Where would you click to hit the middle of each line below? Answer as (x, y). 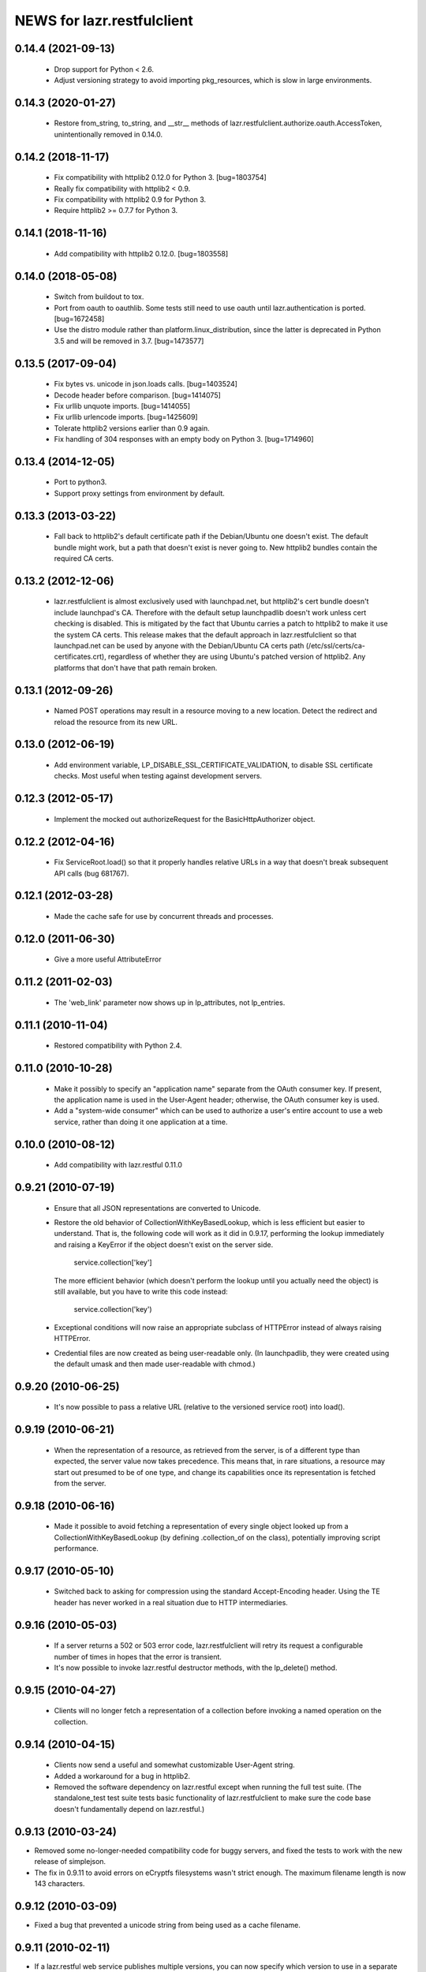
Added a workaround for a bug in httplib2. (122, 1776)
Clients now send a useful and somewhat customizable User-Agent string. (174, 1765)
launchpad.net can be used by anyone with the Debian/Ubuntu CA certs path (179, 646)
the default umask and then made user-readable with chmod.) (155, 1364)
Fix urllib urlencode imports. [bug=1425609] (126, 417)
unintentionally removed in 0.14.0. (108, 134)
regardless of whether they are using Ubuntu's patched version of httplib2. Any (237, 657)
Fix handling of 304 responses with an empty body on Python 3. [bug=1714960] (184, 439)
